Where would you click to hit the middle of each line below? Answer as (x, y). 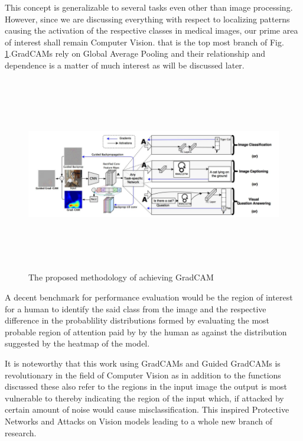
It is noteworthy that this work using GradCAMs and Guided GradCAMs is (143, 363)
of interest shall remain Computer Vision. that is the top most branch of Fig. (144, 42)
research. (21, 432)
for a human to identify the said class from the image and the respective (136, 308)
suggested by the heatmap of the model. (77, 343)
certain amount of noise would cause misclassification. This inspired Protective (147, 409)
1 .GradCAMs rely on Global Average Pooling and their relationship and (135, 53)
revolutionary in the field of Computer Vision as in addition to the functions (143, 375)
